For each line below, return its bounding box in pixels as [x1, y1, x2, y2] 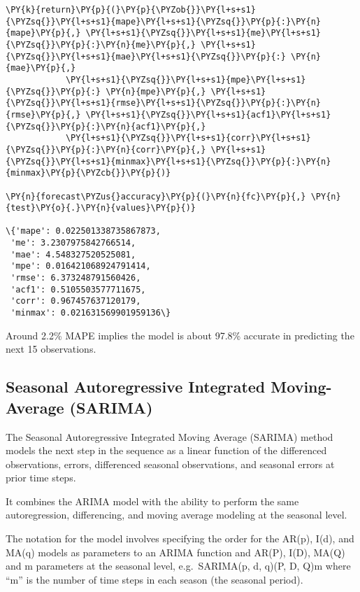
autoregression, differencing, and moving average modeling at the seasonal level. [6, 507, 347, 522]
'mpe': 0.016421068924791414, [10, 261, 151, 272]
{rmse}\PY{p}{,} [6, 109, 81, 120]
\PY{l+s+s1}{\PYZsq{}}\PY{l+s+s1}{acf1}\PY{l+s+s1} [85, 109, 331, 120]
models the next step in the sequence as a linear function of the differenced [6, 443, 327, 458]
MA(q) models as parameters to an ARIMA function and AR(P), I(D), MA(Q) [6, 544, 345, 559]
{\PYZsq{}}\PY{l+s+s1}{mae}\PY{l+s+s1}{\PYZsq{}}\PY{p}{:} [6, 51, 286, 62]
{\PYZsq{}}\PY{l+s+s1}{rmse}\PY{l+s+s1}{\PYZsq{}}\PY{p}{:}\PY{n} [6, 98, 322, 108]
